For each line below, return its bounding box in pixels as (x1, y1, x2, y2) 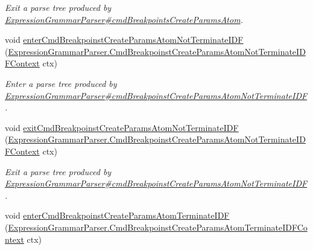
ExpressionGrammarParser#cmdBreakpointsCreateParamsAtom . (5, 13, 243, 25)
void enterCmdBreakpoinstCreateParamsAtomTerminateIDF (5, 209, 230, 222)
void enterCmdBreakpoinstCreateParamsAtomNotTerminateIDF (5, 33, 244, 46)
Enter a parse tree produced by (5, 77, 117, 89)
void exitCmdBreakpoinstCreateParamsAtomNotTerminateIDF (5, 121, 239, 133)
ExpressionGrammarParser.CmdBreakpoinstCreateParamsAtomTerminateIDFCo (8, 220, 308, 233)
